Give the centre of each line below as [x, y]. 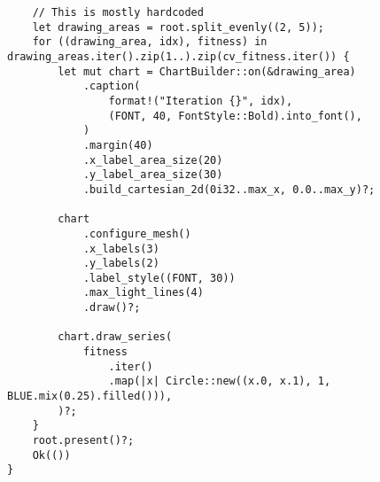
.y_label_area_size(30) [153, 175]
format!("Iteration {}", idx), [201, 101]
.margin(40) [118, 145]
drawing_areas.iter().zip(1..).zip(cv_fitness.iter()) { [178, 56]
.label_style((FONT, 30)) [159, 278]
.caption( [112, 86]
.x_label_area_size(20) [153, 160]
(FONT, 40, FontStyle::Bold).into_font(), [235, 116]
